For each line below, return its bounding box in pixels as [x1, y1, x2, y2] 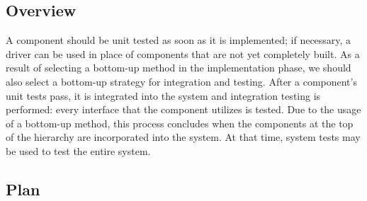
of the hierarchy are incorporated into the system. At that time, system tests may [6, 130, 361, 144]
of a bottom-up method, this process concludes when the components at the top [6, 115, 354, 130]
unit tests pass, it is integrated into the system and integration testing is [6, 88, 321, 103]
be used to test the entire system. [6, 143, 151, 158]
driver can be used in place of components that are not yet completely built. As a [6, 46, 360, 61]
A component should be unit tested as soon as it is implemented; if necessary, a [6, 33, 351, 47]
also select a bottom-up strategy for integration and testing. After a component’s [6, 74, 357, 88]
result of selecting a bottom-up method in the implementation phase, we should [6, 60, 351, 75]
